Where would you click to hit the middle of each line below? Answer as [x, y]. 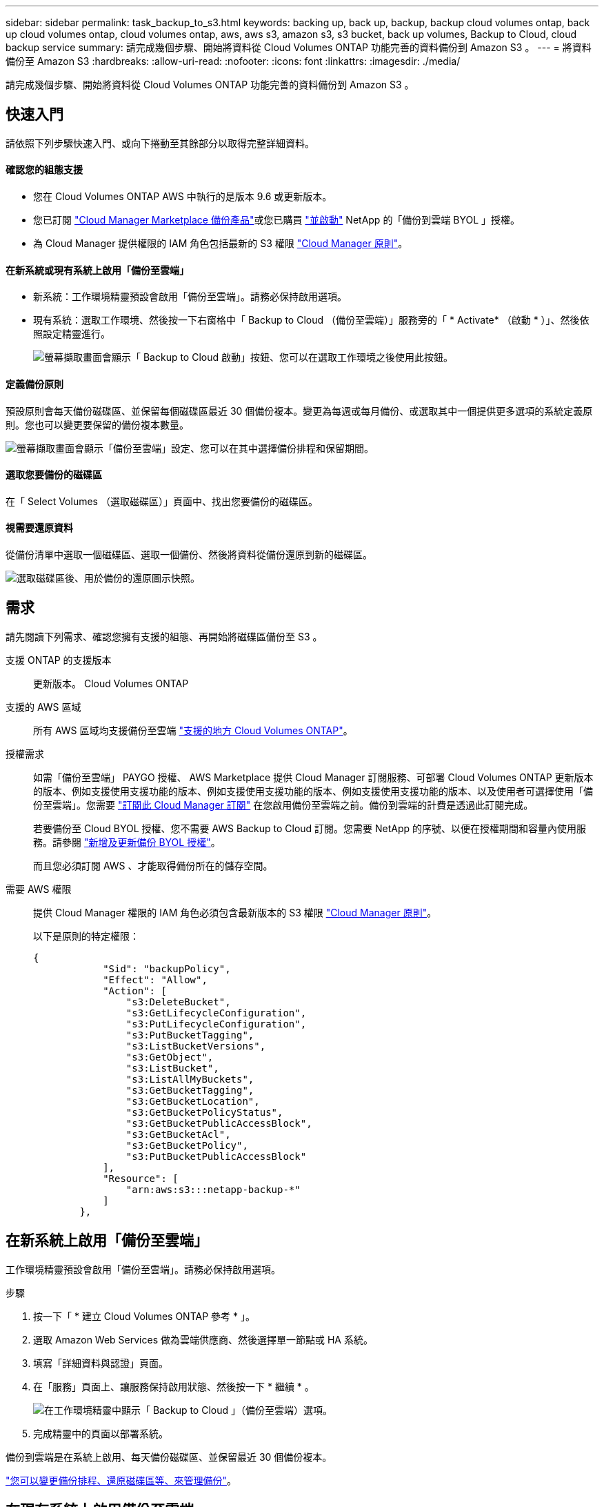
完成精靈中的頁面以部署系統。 [101, 1433]
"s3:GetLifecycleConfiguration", [216, 1013]
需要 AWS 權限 [39, 889]
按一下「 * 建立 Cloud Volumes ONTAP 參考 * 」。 [144, 1316]
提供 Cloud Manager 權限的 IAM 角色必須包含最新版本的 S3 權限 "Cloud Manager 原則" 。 [235, 912]
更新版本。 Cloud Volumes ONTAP [111, 683]
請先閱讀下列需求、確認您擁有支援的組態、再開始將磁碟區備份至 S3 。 [164, 636]
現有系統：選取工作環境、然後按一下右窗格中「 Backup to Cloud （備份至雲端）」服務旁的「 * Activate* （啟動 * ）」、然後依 [311, 320]
